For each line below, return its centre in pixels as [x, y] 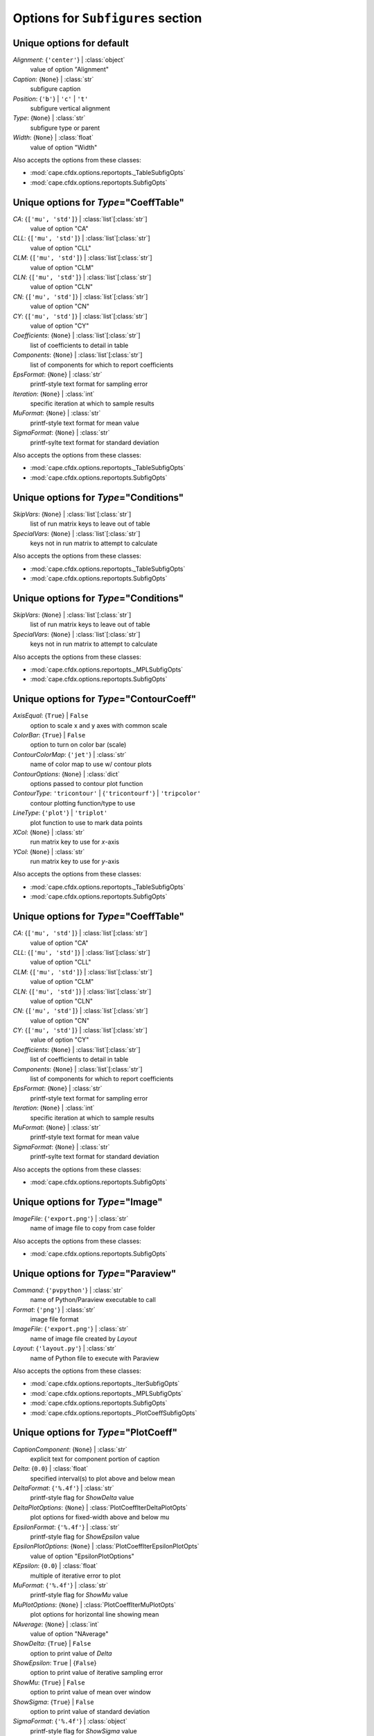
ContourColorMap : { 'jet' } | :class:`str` [70, 754]
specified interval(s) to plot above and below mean [103, 1478]
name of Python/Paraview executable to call [93, 1300]
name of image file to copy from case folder [93, 1228]
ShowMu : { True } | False [49, 1682]
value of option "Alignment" [69, 69]
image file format [54, 1319]
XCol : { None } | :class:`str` [49, 832]
